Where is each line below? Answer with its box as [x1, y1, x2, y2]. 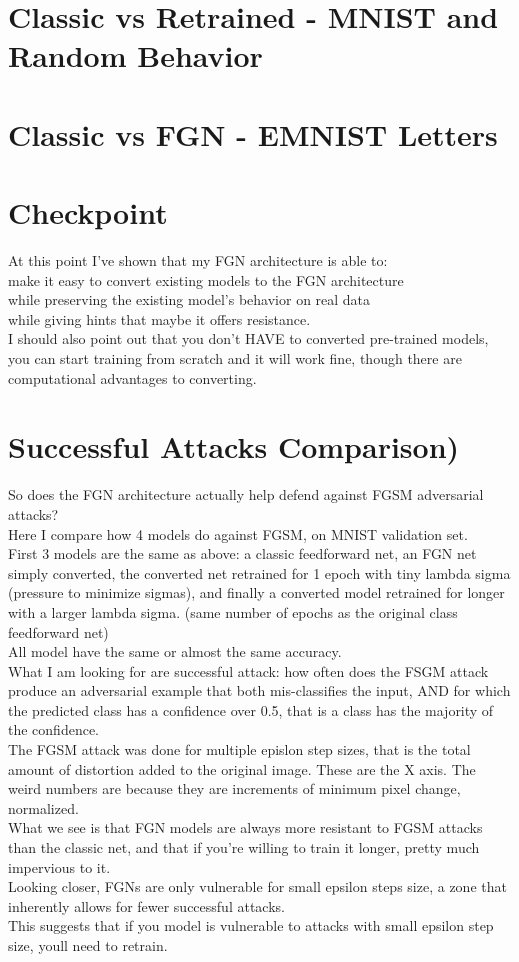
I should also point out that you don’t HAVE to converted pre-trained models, [8, 328, 489, 349]
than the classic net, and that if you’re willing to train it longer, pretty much [8, 837, 480, 858]
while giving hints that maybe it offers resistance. [8, 308, 311, 329]
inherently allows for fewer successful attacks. [8, 895, 285, 916]
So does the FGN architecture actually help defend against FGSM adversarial [8, 484, 484, 505]
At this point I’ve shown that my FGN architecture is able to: [8, 250, 388, 271]
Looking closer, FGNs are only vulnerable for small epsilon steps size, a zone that [8, 876, 507, 897]
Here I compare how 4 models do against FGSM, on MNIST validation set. [8, 523, 468, 544]
